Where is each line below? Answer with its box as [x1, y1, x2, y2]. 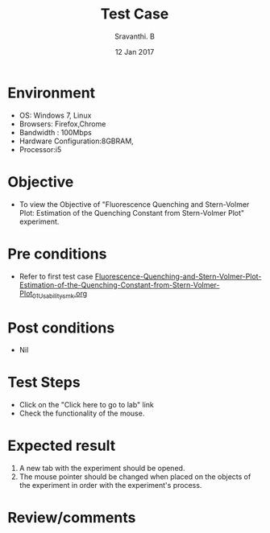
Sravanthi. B [114, 31, 155, 41]
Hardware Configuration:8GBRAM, [19, 136, 134, 146]
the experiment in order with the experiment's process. [19, 481, 202, 490]
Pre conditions [7, 245, 107, 262]
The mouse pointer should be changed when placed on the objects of [19, 472, 251, 481]
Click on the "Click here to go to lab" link [19, 400, 154, 410]
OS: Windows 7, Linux [19, 110, 92, 120]
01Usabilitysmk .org [32, 288, 88, 300]
